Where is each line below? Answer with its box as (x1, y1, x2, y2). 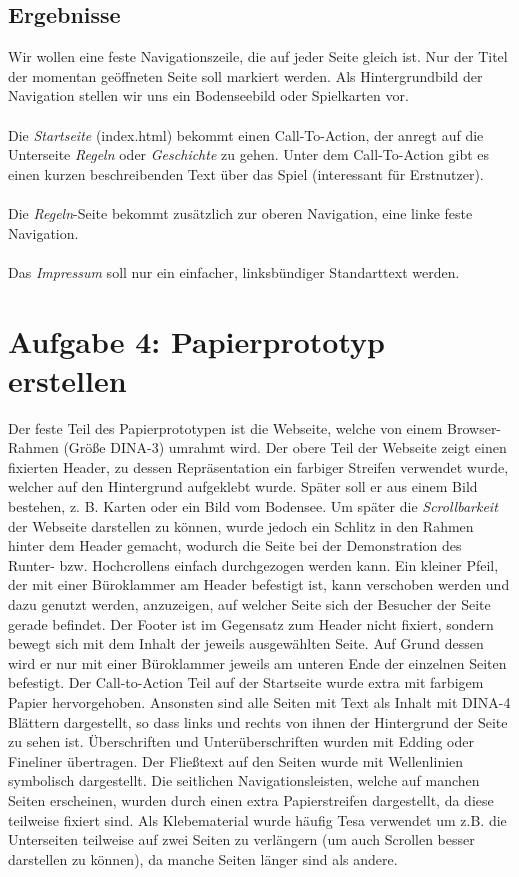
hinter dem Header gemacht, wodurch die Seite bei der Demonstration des (8, 535, 462, 556)
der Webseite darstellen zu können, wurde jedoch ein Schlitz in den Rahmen (8, 515, 474, 536)
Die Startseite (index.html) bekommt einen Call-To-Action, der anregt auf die (8, 124, 484, 145)
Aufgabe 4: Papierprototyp (8, 320, 385, 361)
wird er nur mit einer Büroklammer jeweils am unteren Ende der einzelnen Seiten (8, 652, 507, 673)
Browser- (447, 417, 502, 438)
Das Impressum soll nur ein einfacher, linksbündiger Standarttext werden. (8, 261, 460, 282)
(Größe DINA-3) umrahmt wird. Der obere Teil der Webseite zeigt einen (63, 437, 507, 458)
